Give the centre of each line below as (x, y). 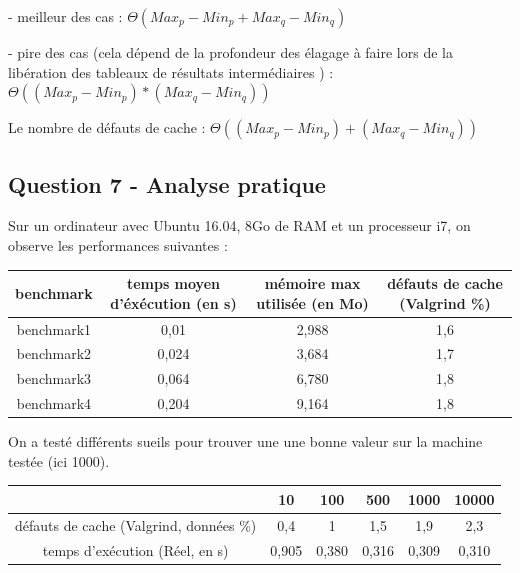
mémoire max (312, 283)
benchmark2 (54, 353)
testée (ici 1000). (59, 460)
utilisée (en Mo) (312, 302)
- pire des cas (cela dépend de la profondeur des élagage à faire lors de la (230, 52)
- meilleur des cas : (65, 16)
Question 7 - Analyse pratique (167, 183)
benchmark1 (54, 328)
